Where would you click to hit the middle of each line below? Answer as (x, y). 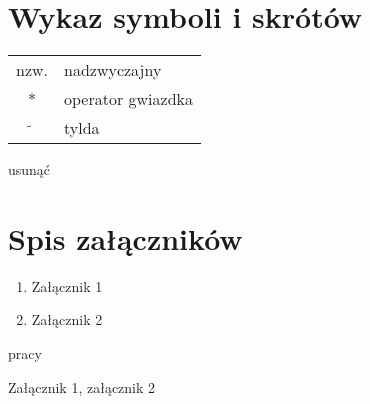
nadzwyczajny (113, 70)
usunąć (29, 169)
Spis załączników (125, 237)
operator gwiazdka (129, 99)
